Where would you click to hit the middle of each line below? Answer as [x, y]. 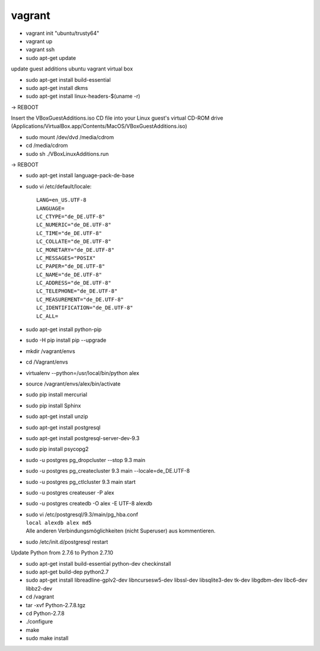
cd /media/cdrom [47, 146]
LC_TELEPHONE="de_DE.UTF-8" [77, 291]
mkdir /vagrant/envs [50, 351]
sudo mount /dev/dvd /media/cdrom [70, 137]
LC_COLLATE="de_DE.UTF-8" [74, 242]
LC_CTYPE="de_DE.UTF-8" [71, 217]
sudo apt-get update [51, 58]
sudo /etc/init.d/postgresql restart [67, 541]
